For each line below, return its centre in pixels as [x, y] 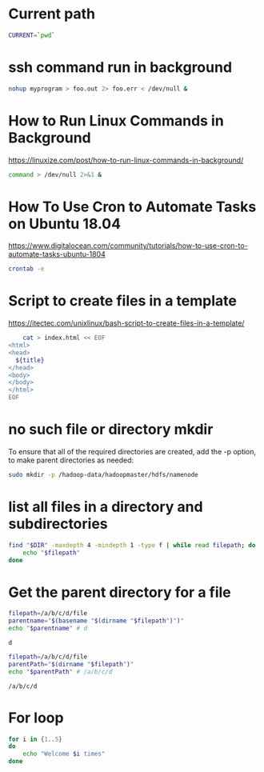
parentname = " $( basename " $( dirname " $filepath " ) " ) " [96, 621]
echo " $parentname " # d [48, 629]
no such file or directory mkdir [111, 430]
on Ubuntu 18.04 [65, 224]
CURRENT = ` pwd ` [32, 35]
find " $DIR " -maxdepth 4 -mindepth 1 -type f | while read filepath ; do [132, 545]
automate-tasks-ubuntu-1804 [57, 254]
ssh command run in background [120, 67]
